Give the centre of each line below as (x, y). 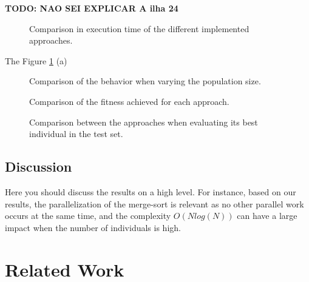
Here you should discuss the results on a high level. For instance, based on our (151, 191)
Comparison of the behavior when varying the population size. (145, 81)
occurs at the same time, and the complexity (88, 216)
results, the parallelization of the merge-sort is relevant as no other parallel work (154, 203)
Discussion (39, 166)
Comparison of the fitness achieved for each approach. (129, 101)
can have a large (267, 216)
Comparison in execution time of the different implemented (139, 28)
